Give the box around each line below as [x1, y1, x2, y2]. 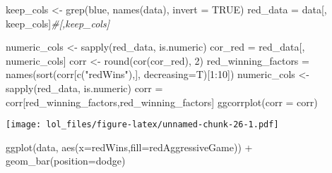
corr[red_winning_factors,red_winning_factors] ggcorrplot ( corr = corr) [6, 94, 318, 109]
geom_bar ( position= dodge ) [6, 153, 126, 168]
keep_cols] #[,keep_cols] [6, 15, 109, 30]
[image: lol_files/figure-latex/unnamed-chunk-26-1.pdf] [6, 120, 279, 130]
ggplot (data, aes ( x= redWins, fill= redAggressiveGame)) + [6, 139, 253, 154]
